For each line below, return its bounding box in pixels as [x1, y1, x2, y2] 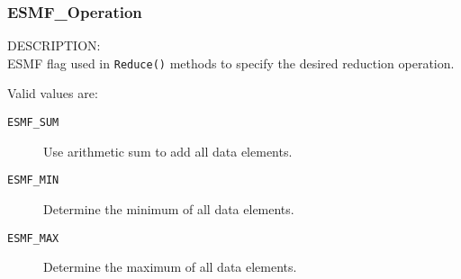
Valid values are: [7, 84, 98, 103]
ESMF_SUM [7, 116, 59, 130]
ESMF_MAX [7, 231, 59, 245]
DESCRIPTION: [7, 36, 101, 55]
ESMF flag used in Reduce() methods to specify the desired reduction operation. [7, 53, 455, 72]
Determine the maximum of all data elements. [43, 257, 297, 276]
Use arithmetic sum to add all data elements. [43, 141, 293, 160]
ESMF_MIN [7, 174, 59, 187]
